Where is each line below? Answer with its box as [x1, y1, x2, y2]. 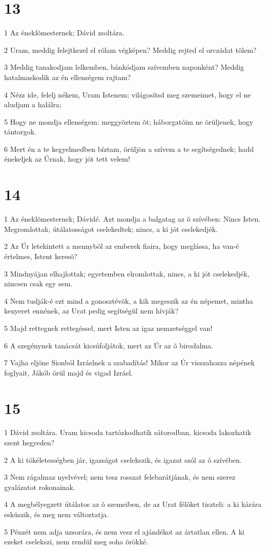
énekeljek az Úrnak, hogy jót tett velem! [4, 153, 130, 164]
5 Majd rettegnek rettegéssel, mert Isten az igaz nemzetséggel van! [4, 322, 213, 333]
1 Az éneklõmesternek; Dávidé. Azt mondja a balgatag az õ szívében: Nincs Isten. [4, 213, 261, 224]
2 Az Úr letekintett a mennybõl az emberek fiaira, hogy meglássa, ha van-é [4, 241, 239, 251]
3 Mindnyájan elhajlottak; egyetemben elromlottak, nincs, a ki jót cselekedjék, [4, 268, 250, 279]
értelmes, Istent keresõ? [4, 250, 77, 261]
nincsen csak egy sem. [4, 278, 73, 289]
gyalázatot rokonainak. [4, 481, 75, 492]
